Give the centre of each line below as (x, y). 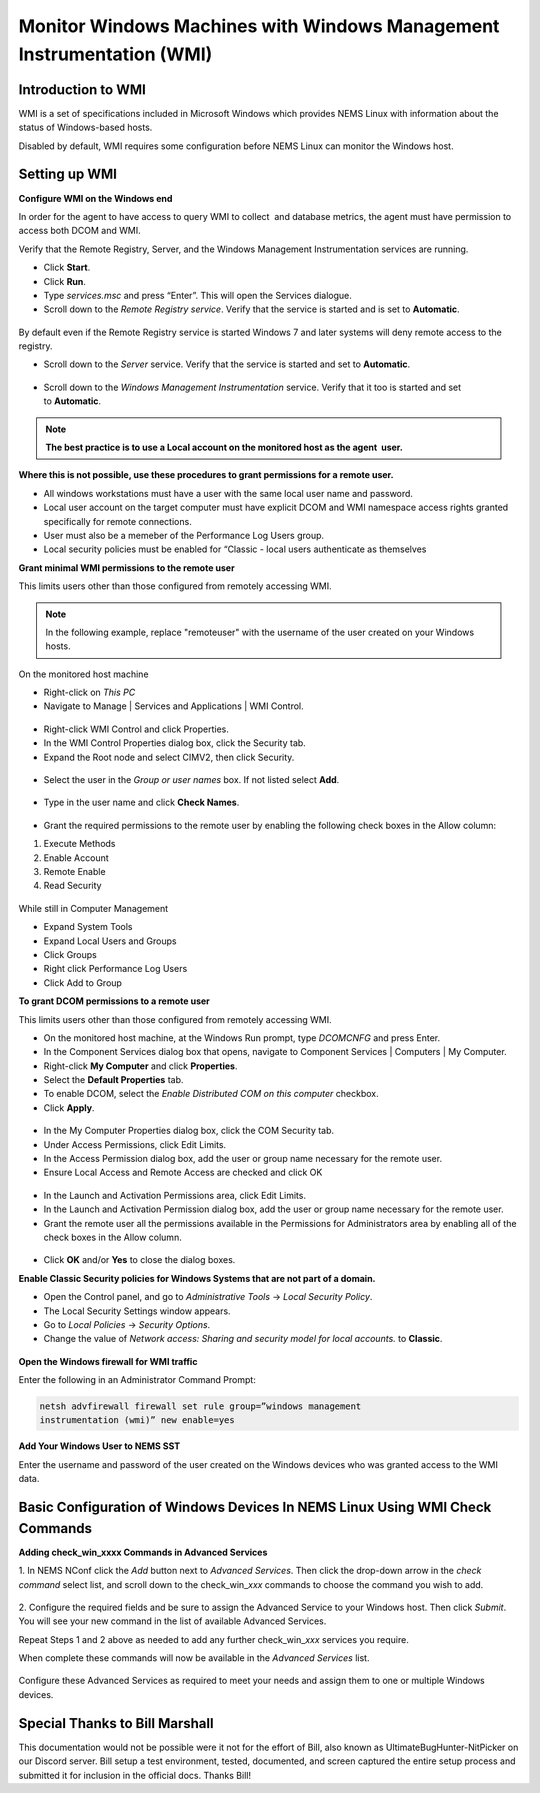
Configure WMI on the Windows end (95, 198)
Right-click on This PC (89, 692)
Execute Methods (79, 844)
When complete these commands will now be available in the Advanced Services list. (194, 1658)
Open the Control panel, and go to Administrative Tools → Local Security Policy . (208, 1297)
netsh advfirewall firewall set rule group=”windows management (200, 1406)
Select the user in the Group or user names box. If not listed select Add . (191, 780)
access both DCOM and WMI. (79, 231)
